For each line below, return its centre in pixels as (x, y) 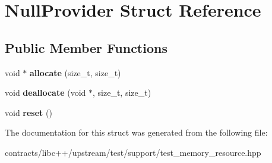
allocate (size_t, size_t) (75, 72)
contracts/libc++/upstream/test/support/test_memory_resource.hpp (133, 152)
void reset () (29, 112)
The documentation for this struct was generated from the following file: (136, 132)
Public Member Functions (86, 47)
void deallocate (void (45, 93)
